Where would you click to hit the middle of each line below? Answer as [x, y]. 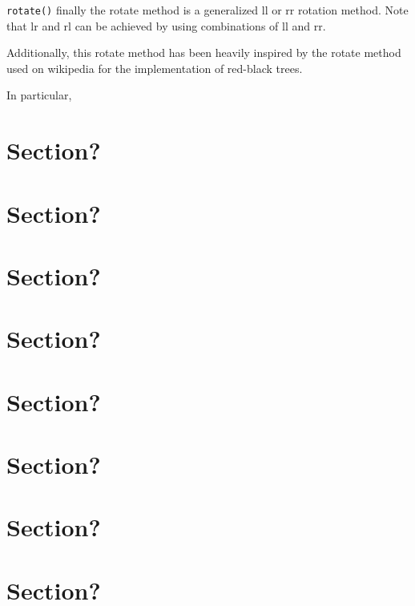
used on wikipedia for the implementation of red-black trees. [155, 68]
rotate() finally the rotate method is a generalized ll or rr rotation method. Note [207, 10]
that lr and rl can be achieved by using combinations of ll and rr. [166, 25]
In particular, [39, 95]
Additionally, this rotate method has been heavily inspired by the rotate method [204, 53]
